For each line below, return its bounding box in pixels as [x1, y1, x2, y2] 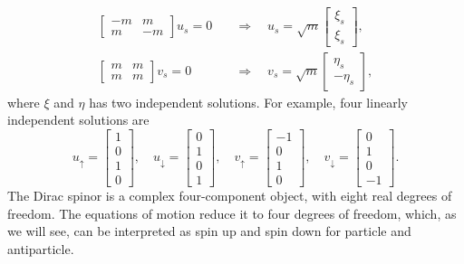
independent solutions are [7, 110, 150, 129]
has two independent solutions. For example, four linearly [89, 92, 408, 111]
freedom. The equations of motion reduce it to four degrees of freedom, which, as [7, 203, 457, 222]
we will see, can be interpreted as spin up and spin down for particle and [7, 222, 411, 240]
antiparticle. [7, 239, 74, 258]
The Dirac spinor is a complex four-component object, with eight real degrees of [7, 186, 452, 205]
